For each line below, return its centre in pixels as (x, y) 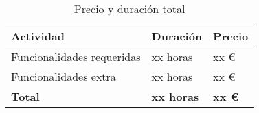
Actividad (38, 36)
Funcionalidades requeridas (76, 56)
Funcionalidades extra (64, 76)
